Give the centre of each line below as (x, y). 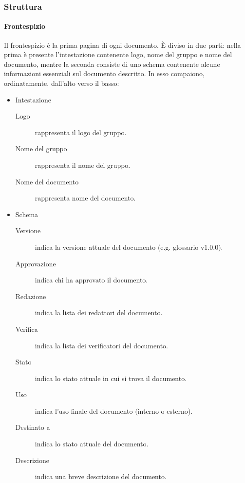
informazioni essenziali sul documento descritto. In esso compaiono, (104, 73)
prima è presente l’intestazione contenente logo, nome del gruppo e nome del (118, 54)
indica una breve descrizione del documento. (101, 476)
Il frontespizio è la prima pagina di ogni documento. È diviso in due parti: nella (122, 45)
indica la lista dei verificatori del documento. (101, 345)
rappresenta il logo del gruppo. (81, 132)
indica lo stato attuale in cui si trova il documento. (111, 378)
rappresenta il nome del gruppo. (83, 165)
